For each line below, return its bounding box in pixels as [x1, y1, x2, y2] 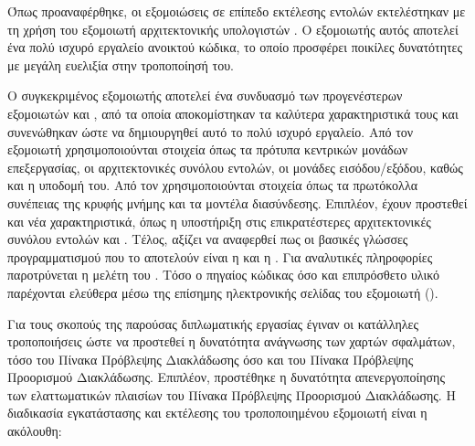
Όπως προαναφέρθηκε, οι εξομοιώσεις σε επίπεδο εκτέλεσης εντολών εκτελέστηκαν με [7, 2, 466, 20]
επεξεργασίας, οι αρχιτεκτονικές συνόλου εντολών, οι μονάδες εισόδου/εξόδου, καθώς [7, 157, 463, 176]
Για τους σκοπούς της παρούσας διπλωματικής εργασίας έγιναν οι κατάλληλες [7, 313, 418, 333]
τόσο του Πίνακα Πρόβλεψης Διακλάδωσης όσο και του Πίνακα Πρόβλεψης [7, 349, 414, 368]
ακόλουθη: [7, 421, 62, 441]
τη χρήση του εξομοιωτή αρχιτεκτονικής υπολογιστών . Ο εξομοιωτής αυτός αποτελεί [7, 19, 459, 38]
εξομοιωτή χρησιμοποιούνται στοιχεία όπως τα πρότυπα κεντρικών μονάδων [7, 140, 408, 159]
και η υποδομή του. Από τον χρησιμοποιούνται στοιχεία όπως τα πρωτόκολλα [7, 175, 418, 195]
